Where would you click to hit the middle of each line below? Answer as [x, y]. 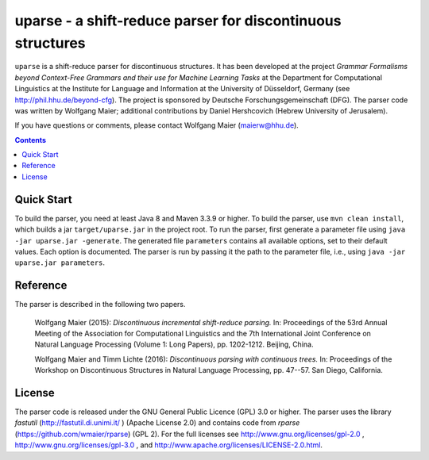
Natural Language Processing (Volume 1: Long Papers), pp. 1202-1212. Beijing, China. [174, 344]
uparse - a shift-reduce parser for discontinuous [178, 21]
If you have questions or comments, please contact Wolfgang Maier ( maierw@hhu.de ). [157, 125]
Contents [31, 140]
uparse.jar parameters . [60, 263]
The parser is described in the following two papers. [100, 305]
